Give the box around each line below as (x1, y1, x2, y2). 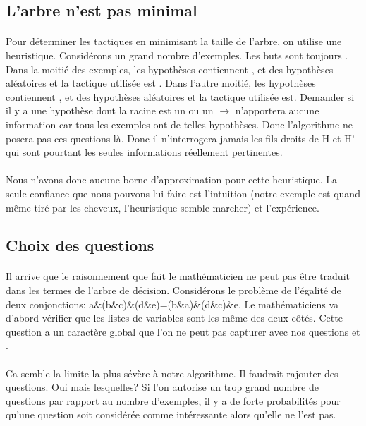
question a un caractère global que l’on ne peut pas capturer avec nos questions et (6, 324, 360, 339)
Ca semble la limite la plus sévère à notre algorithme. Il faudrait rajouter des (6, 365, 338, 380)
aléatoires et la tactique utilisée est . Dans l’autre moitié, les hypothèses (6, 75, 316, 90)
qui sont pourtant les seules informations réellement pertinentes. (6, 145, 283, 159)
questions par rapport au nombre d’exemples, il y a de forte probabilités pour (6, 393, 341, 408)
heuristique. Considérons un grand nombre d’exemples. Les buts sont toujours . (6, 47, 348, 62)
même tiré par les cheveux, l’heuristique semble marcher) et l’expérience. (6, 200, 319, 214)
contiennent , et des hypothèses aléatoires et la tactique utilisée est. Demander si (6, 89, 355, 104)
